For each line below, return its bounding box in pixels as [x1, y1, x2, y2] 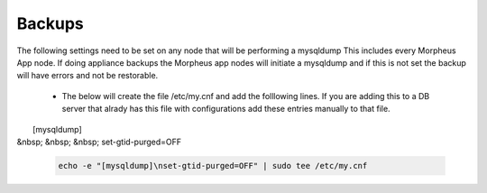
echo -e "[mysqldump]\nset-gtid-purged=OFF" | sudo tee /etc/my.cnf [58, 161, 368, 170]
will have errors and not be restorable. [16, 70, 159, 81]
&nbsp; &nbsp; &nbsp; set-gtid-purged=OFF [16, 136, 182, 147]
